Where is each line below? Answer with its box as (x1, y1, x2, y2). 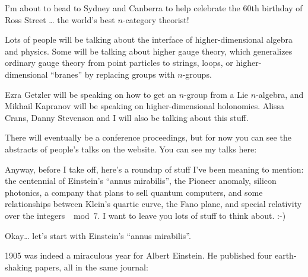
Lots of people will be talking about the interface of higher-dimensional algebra (5, 33, 293, 46)
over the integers (5, 209, 65, 221)
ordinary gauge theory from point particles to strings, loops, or (5, 56, 233, 69)
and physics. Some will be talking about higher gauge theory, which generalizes (5, 44, 293, 57)
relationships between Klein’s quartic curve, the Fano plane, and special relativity (5, 198, 302, 210)
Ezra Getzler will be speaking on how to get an (5, 88, 176, 100)
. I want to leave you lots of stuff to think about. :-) (97, 209, 286, 221)
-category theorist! (122, 13, 189, 26)
